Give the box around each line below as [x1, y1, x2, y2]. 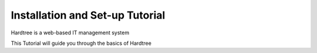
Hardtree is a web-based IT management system [11, 29, 129, 36]
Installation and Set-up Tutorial [11, 9, 166, 22]
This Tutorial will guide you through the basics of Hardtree [11, 40, 152, 47]
